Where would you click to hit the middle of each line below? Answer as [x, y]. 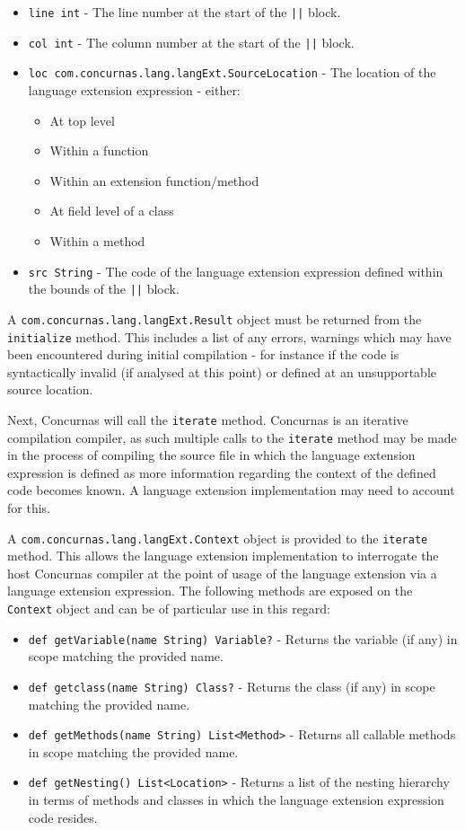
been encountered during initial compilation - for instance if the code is [203, 354]
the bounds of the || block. [104, 289]
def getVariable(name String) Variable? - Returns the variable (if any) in [243, 638]
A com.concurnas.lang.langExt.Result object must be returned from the [215, 318]
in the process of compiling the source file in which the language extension [211, 455]
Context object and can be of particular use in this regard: [169, 609]
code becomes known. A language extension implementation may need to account [231, 490]
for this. [29, 508]
